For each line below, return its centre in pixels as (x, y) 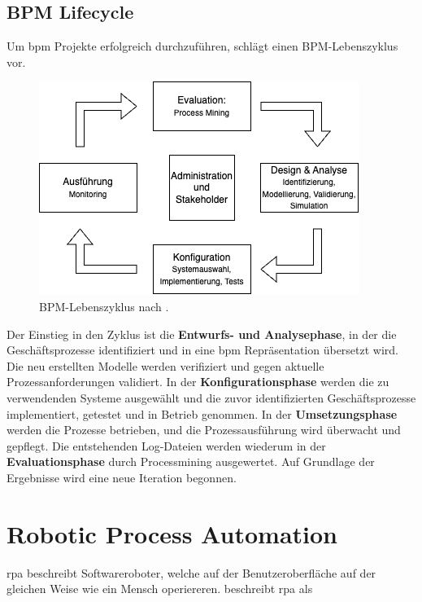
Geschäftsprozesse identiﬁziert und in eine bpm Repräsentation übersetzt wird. (203, 350)
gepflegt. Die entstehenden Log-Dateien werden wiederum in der (166, 445)
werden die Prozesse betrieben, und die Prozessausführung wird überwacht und (204, 430)
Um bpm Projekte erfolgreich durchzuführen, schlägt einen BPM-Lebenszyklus (202, 46)
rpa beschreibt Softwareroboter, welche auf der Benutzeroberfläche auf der (191, 572)
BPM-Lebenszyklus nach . (104, 306)
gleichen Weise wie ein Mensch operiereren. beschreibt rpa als (160, 589)
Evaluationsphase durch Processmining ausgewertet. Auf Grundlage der (191, 461)
